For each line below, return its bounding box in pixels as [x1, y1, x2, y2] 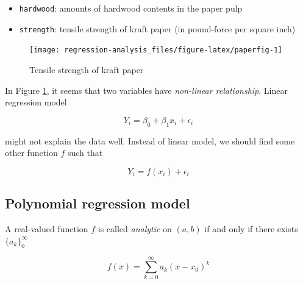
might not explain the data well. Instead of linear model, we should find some [5, 134, 295, 147]
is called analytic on [98, 222, 172, 235]
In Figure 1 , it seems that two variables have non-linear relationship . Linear [5, 83, 288, 96]
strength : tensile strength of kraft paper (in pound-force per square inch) [19, 22, 296, 35]
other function [5, 146, 58, 159]
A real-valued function [5, 222, 88, 235]
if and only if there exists [204, 222, 298, 235]
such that [67, 146, 103, 159]
